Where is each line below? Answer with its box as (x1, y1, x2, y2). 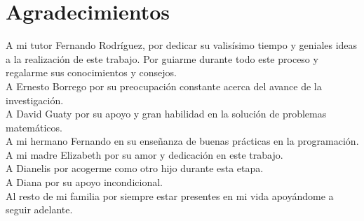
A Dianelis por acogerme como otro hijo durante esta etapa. (6, 161, 264, 176)
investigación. (6, 92, 64, 107)
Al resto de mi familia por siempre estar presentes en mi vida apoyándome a (6, 188, 334, 203)
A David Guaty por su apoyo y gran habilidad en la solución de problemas (6, 106, 327, 121)
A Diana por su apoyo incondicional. (6, 175, 163, 190)
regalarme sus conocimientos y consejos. (6, 65, 177, 80)
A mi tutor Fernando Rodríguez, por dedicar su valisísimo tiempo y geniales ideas (6, 38, 358, 52)
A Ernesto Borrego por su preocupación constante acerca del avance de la (6, 78, 322, 93)
